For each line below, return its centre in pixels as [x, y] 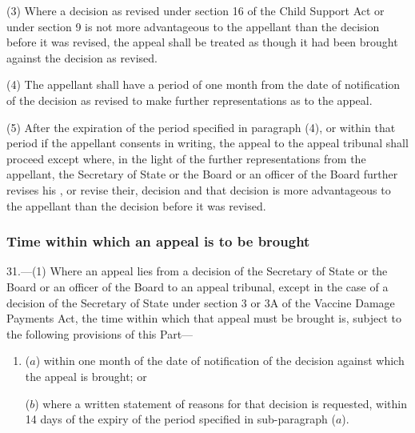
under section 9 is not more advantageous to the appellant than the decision [193, 26]
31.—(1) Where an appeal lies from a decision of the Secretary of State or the [197, 271]
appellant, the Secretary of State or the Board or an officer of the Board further [202, 174]
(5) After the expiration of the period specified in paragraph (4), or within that [201, 127]
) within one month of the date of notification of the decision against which [220, 361]
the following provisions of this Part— [100, 333]
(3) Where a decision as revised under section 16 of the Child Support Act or [196, 10]
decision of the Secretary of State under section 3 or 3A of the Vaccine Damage [201, 302]
